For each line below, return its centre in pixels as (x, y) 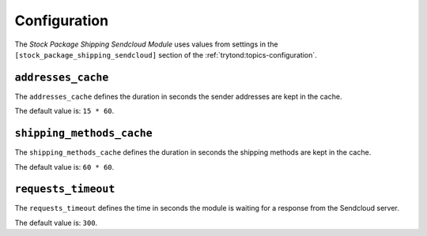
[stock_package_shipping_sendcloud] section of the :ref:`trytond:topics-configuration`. (166, 54)
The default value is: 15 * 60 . (64, 111)
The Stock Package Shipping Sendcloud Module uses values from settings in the (146, 44)
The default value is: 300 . (56, 223)
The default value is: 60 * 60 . (64, 167)
